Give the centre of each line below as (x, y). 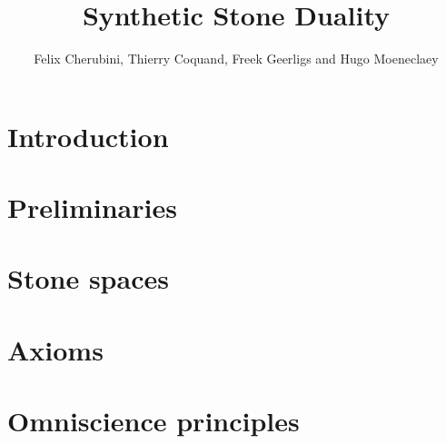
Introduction (88, 136)
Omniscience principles (154, 421)
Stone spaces (88, 278)
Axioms (55, 349)
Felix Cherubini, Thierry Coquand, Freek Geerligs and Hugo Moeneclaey (236, 59)
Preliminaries (92, 207)
